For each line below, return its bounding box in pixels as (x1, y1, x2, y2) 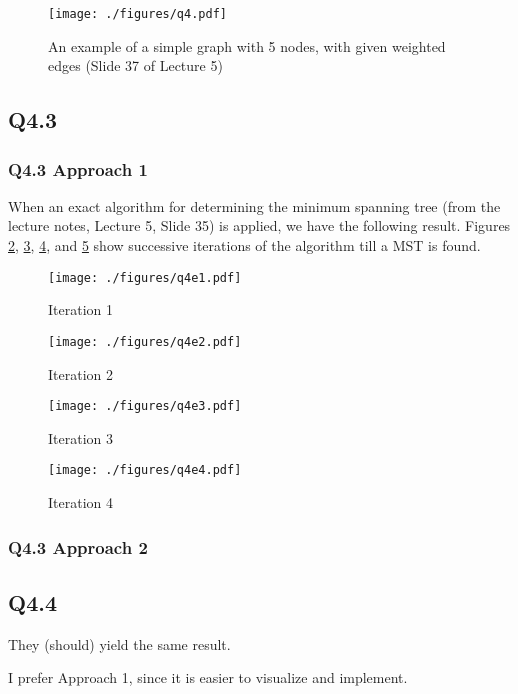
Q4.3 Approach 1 (8, 156, 148, 181)
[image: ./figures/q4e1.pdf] (48, 270, 242, 285)
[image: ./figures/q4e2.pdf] (48, 334, 242, 349)
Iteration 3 (48, 427, 113, 448)
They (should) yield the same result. (8, 633, 231, 654)
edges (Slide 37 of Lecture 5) (48, 55, 223, 76)
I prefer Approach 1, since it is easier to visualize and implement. (8, 667, 408, 688)
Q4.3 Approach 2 (8, 534, 148, 559)
